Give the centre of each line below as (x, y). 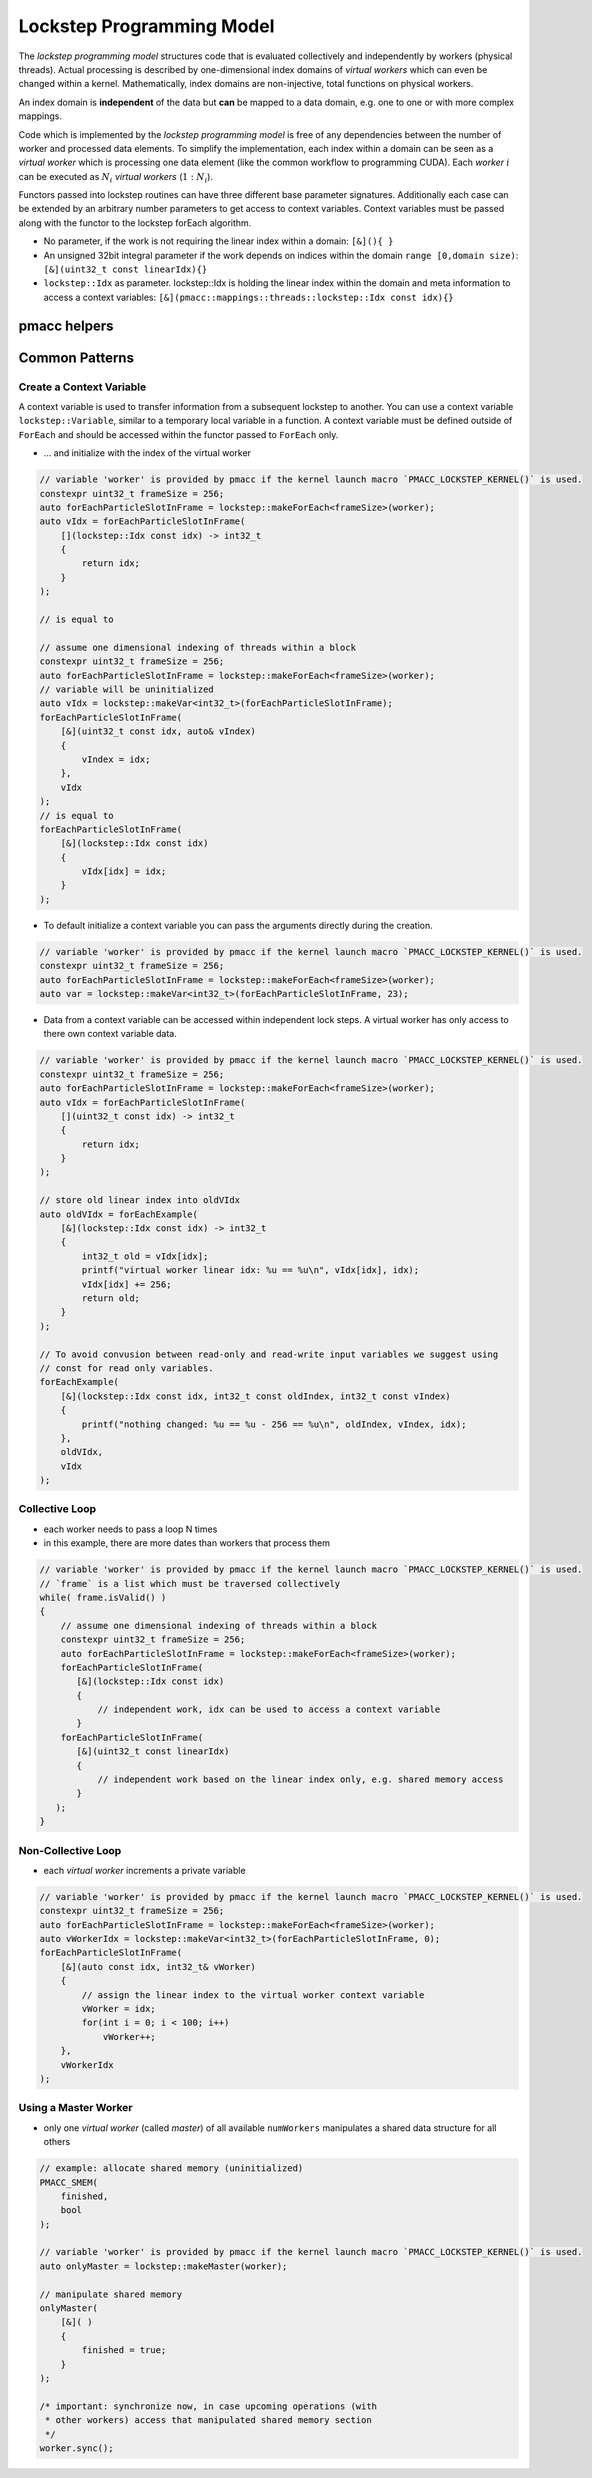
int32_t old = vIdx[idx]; (145, 1256)
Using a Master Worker (75, 2108)
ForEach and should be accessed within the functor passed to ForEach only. (178, 434)
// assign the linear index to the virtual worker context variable (253, 1994)
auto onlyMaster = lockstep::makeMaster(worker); (163, 2266)
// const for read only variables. (126, 1368)
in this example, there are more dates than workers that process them (186, 1543)
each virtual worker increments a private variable (144, 1870)
